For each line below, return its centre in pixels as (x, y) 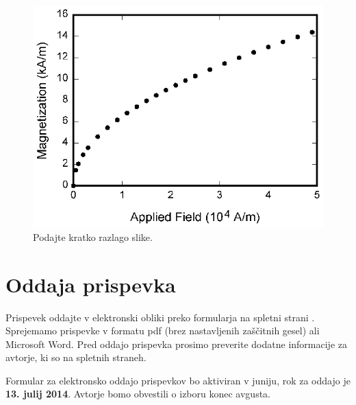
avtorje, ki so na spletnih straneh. (76, 357)
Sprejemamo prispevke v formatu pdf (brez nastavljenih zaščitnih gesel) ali (163, 331)
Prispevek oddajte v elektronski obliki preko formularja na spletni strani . (160, 317)
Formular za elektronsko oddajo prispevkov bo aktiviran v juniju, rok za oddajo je (178, 380)
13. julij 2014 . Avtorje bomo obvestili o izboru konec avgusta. (138, 394)
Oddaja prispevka (91, 284)
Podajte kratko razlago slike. (93, 236)
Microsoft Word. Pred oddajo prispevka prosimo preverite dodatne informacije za (176, 344)
